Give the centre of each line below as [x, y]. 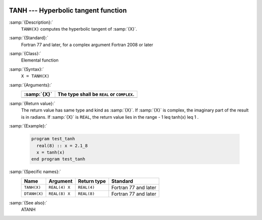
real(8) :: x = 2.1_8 [62, 146]
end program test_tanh [58, 159]
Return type [92, 181]
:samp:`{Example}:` [28, 126]
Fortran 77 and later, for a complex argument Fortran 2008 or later [87, 45]
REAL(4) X [59, 187]
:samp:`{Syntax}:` [26, 69]
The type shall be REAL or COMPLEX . [96, 94]
